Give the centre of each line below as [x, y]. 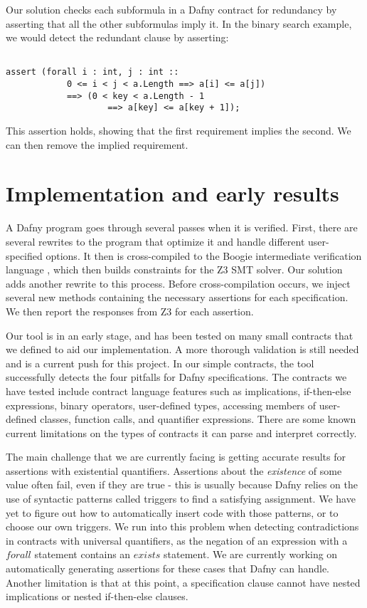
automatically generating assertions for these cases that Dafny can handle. [167, 568]
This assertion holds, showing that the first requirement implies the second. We [179, 131]
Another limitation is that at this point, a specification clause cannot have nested [183, 582]
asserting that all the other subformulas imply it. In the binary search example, [179, 23]
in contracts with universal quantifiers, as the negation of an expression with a [177, 540]
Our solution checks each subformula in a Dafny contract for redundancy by [171, 9]
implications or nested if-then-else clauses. [97, 596]
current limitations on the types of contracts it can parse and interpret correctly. [181, 433]
